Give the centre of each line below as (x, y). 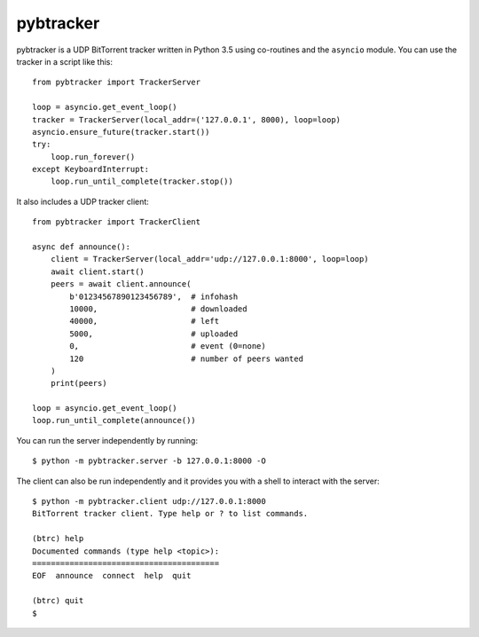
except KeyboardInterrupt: (91, 169)
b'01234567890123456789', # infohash (154, 296)
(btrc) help (58, 539)
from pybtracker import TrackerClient (117, 222)
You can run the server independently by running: (107, 440)
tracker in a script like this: (65, 61)
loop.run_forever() (93, 157)
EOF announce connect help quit (112, 576)
